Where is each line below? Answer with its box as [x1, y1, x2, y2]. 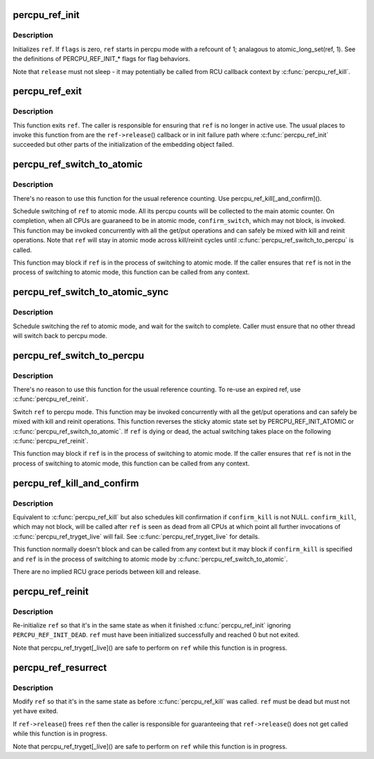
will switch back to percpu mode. [12, 331, 107, 339]
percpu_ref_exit [12, 85, 82, 97]
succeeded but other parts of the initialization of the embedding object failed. [12, 141, 234, 149]
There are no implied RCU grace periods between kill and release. [12, 567, 201, 575]
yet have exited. [12, 707, 58, 715]
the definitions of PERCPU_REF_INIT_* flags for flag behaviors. [12, 55, 190, 63]
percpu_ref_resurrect [12, 661, 107, 673]
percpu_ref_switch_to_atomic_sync [12, 286, 169, 298]
